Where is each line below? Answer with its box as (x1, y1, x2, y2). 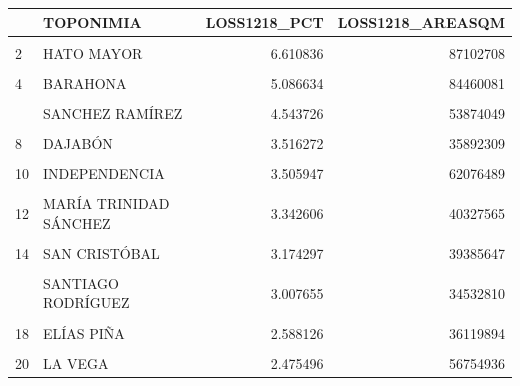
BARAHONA (43, 72, 127, 93)
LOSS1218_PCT (205, 11, 324, 32)
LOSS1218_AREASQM (337, 11, 505, 32)
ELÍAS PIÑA (43, 322, 125, 343)
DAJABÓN (43, 132, 113, 153)
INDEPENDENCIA (43, 162, 165, 183)
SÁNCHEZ (43, 212, 111, 233)
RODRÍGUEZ (43, 292, 130, 313)
